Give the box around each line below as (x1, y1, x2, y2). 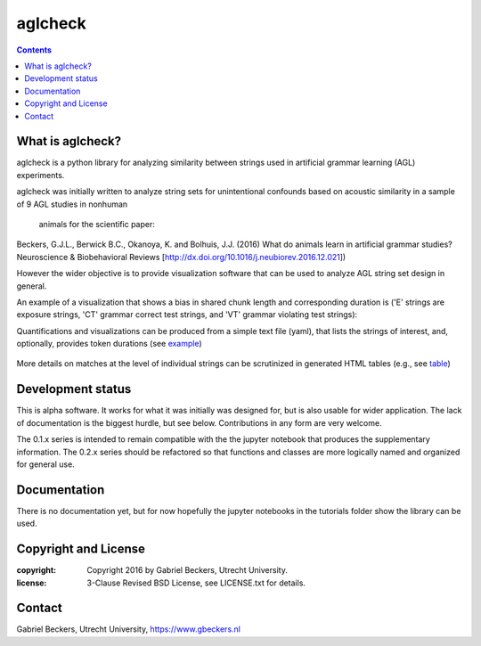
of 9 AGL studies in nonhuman (16, 199, 128, 209)
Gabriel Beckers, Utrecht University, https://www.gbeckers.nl (16, 624, 240, 634)
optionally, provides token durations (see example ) (16, 339, 202, 349)
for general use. (16, 459, 75, 470)
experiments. (16, 169, 65, 180)
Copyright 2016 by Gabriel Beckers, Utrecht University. (86, 565, 289, 576)
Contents (16, 45, 53, 55)
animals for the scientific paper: (38, 218, 155, 229)
